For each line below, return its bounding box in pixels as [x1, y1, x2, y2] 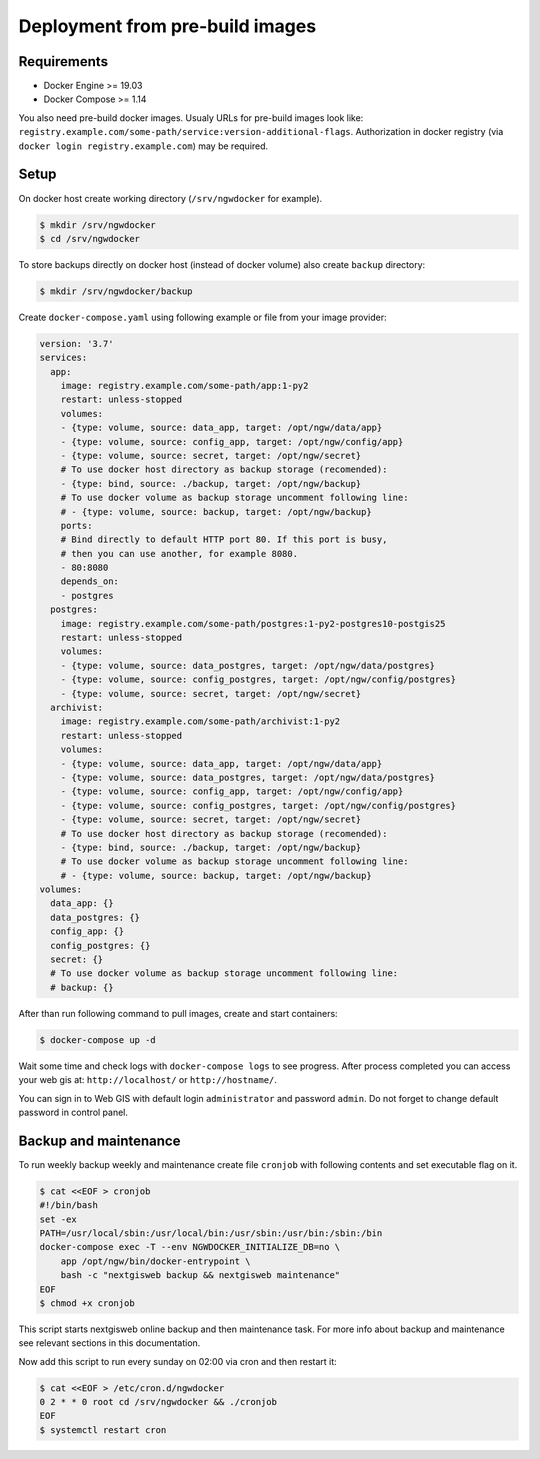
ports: [60, 520, 93, 531]
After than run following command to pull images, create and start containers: [18, 1007, 339, 1019]
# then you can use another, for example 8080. [60, 548, 299, 559]
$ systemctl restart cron [39, 1424, 167, 1435]
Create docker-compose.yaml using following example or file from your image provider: [18, 311, 387, 323]
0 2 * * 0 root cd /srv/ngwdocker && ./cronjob [39, 1396, 277, 1408]
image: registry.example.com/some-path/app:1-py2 [60, 380, 309, 392]
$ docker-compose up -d [39, 1034, 157, 1045]
